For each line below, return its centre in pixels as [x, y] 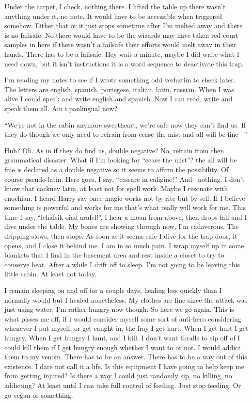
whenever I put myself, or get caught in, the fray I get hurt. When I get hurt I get [126, 328]
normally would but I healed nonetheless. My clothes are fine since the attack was [126, 299]
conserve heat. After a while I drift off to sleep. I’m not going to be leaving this [122, 264]
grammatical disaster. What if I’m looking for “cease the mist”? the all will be [121, 160]
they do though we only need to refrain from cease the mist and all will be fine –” [126, 134]
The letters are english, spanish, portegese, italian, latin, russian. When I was [119, 89]
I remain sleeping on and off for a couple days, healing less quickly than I [113, 290]
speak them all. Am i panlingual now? [61, 108]
